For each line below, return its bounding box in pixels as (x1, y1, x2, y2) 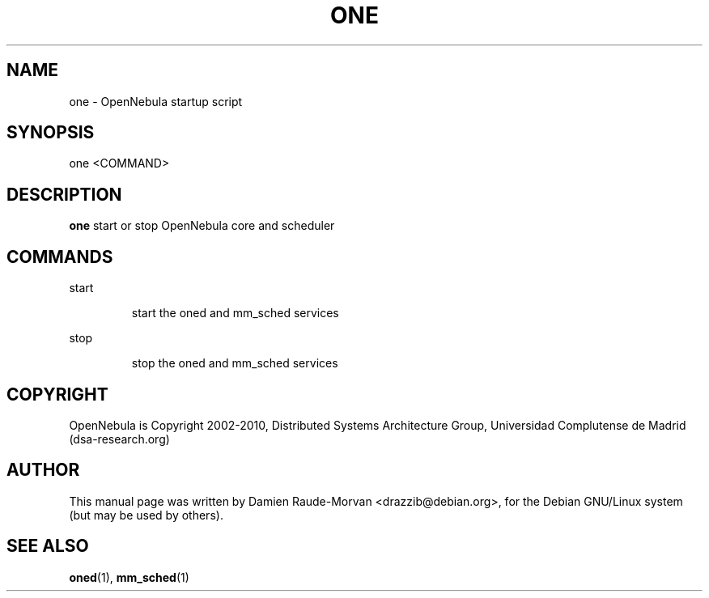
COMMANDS (6, 246, 113, 267)
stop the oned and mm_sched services (131, 356, 338, 371)
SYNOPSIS (6, 122, 95, 143)
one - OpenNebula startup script (69, 94, 243, 108)
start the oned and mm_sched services (131, 306, 339, 320)
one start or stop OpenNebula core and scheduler (69, 218, 335, 233)
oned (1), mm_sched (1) (69, 570, 189, 584)
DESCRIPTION (6, 184, 122, 205)
